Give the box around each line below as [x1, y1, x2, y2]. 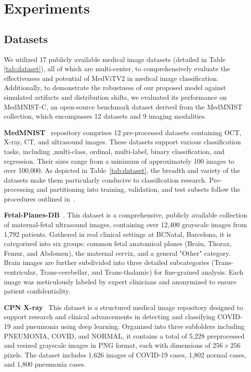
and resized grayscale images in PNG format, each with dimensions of [4, 340, 210, 350]
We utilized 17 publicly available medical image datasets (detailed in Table [4, 54, 226, 64]
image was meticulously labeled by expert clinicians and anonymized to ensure [4, 276, 236, 286]
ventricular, [4, 267, 38, 277]
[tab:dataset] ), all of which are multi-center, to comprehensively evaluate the [4, 63, 230, 74]
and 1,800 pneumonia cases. [4, 359, 86, 369]
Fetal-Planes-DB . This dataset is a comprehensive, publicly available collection [4, 210, 248, 220]
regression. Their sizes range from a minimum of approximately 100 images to [4, 155, 235, 166]
